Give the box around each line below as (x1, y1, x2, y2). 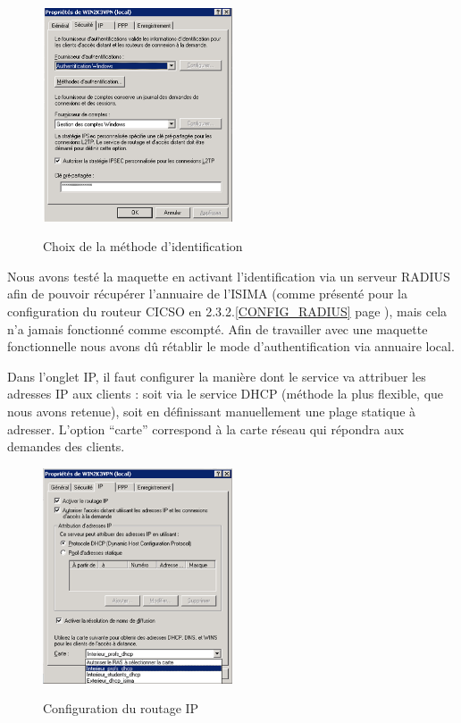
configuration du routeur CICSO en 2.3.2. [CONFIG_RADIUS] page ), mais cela (7, 301, 448, 320)
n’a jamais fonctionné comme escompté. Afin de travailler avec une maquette (7, 319, 428, 338)
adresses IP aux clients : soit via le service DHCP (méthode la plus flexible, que (7, 384, 444, 403)
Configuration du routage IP (43, 699, 199, 718)
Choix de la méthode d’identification (43, 237, 243, 256)
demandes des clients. (7, 437, 125, 456)
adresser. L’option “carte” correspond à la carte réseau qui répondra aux (7, 419, 405, 438)
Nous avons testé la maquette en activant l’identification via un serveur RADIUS (7, 266, 450, 285)
